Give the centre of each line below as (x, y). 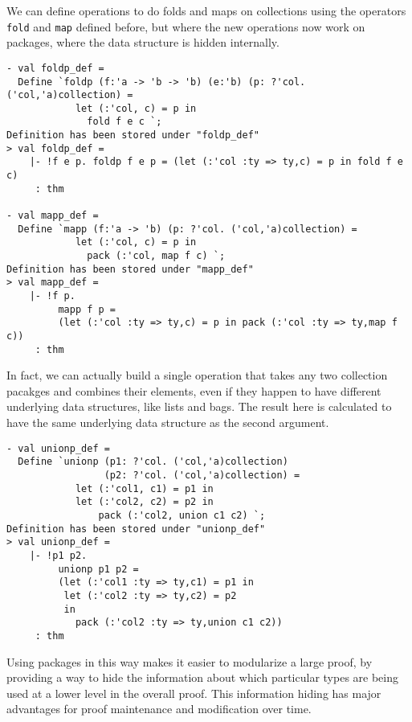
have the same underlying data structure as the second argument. (168, 423)
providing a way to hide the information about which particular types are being (202, 677)
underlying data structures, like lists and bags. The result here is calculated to (199, 406)
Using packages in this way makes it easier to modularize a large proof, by (190, 661)
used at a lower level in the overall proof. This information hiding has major (194, 693)
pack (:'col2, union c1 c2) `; (182, 515)
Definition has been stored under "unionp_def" (136, 529)
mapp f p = (87, 309)
